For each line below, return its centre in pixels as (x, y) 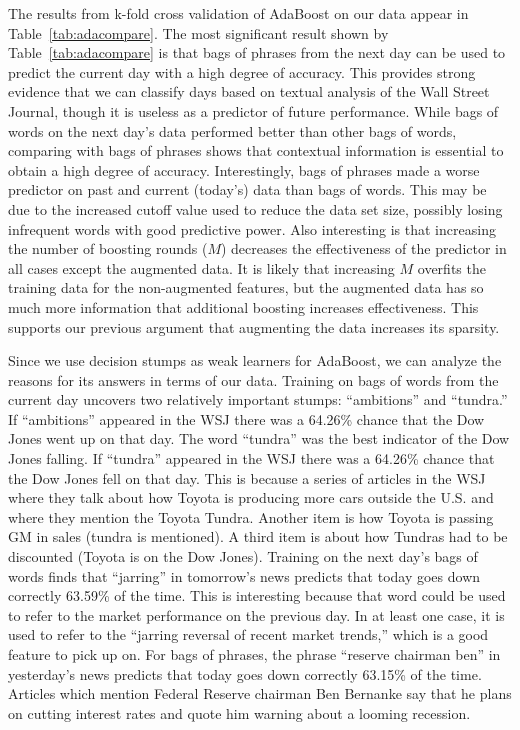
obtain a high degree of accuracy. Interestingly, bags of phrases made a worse (244, 169)
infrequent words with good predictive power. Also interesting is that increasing (252, 228)
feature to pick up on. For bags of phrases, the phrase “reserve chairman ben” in (254, 654)
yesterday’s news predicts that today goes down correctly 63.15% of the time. (245, 673)
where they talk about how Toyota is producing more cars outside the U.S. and (251, 497)
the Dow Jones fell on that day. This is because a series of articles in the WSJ (247, 477)
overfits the (451, 267)
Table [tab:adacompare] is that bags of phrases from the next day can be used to (257, 52)
